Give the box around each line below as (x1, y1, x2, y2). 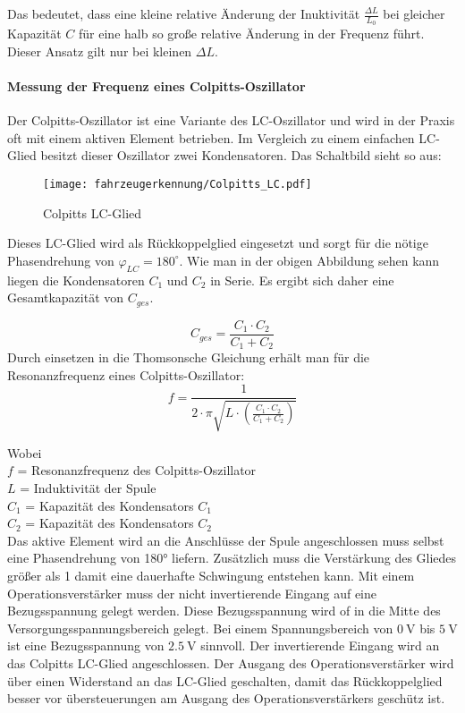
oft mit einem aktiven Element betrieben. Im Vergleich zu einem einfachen (7, 128, 415, 147)
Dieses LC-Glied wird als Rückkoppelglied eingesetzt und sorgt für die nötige (7, 233, 428, 252)
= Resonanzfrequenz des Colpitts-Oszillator (17, 461, 257, 480)
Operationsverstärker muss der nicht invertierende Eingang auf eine (7, 583, 377, 602)
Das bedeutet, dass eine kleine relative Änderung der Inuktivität (7, 4, 360, 22)
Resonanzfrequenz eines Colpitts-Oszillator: (7, 365, 245, 384)
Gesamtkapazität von (7, 288, 124, 307)
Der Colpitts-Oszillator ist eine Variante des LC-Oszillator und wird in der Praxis (7, 111, 455, 130)
